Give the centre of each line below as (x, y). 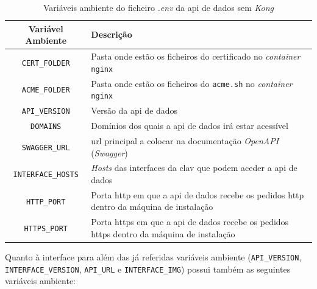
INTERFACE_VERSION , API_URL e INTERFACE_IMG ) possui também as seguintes (148, 269)
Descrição (112, 34)
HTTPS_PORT (46, 228)
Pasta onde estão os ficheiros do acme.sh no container (192, 83)
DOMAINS (46, 127)
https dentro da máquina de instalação (163, 233)
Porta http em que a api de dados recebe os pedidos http (198, 194)
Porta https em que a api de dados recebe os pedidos (190, 222)
